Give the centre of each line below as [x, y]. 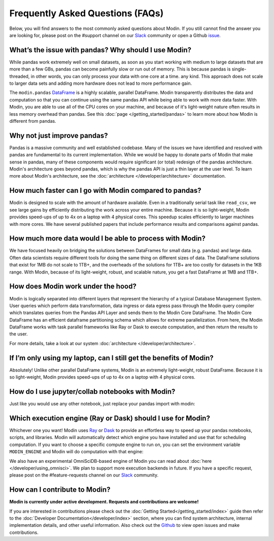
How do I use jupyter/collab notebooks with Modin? [92, 392]
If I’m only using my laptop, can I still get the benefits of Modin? [112, 358]
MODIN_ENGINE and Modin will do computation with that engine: [76, 452]
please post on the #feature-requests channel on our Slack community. [84, 475]
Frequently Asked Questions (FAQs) [87, 13]
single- [239, 69]
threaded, [20, 76]
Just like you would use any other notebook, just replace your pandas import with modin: [102, 404]
